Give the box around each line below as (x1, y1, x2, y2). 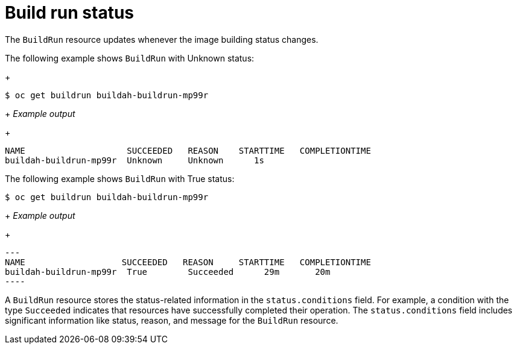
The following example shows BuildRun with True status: (5, 173, 235, 184)
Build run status (5, 2, 135, 23)
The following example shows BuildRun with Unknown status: (5, 52, 255, 63)
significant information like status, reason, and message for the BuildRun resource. (5, 315, 338, 325)
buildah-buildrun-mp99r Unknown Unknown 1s (5, 155, 264, 165)
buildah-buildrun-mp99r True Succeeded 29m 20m (5, 266, 331, 277)
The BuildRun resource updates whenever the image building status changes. (5, 34, 319, 45)
